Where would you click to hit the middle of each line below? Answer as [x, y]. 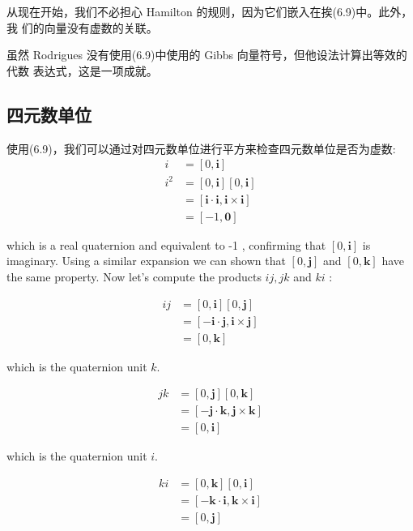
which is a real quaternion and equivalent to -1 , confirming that [166, 244]
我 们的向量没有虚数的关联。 [82, 27]
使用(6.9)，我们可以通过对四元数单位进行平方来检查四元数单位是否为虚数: [201, 148]
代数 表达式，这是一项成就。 [82, 70]
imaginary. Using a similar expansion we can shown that [146, 261]
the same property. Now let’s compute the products [134, 276]
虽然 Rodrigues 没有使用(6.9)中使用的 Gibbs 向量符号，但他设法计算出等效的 [207, 55]
